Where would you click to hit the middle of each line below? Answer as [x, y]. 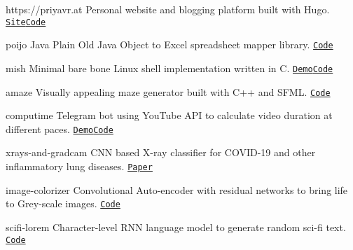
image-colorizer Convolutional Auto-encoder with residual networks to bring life [177, 189]
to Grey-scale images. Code [63, 203]
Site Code [26, 22]
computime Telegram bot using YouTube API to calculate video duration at [169, 115]
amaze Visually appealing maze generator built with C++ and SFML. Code [168, 91]
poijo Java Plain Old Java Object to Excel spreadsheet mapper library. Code [169, 44]
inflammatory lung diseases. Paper [79, 166]
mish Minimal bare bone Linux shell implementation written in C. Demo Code [169, 68]
